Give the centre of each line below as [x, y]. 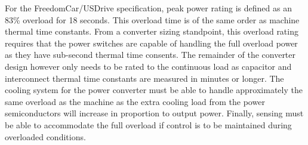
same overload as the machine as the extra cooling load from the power [135, 101]
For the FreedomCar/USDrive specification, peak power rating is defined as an [148, 8]
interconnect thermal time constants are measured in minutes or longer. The [144, 78]
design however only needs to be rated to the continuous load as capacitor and [148, 66]
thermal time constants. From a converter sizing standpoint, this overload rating [152, 31]
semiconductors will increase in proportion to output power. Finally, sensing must [154, 113]
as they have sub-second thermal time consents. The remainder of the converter [150, 55]
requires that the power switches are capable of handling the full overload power [151, 43]
